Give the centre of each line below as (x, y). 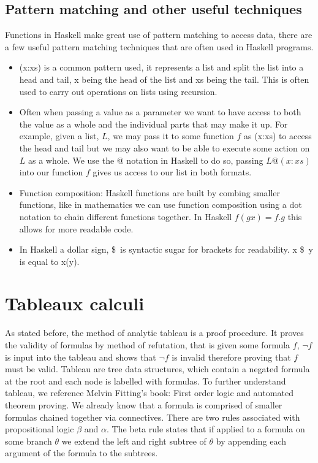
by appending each (251, 441)
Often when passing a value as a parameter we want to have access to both (160, 112)
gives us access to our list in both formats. (172, 172)
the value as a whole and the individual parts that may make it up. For (153, 124)
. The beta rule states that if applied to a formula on (206, 429)
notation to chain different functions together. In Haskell (126, 216)
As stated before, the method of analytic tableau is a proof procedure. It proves (154, 333)
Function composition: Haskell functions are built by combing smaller (150, 192)
